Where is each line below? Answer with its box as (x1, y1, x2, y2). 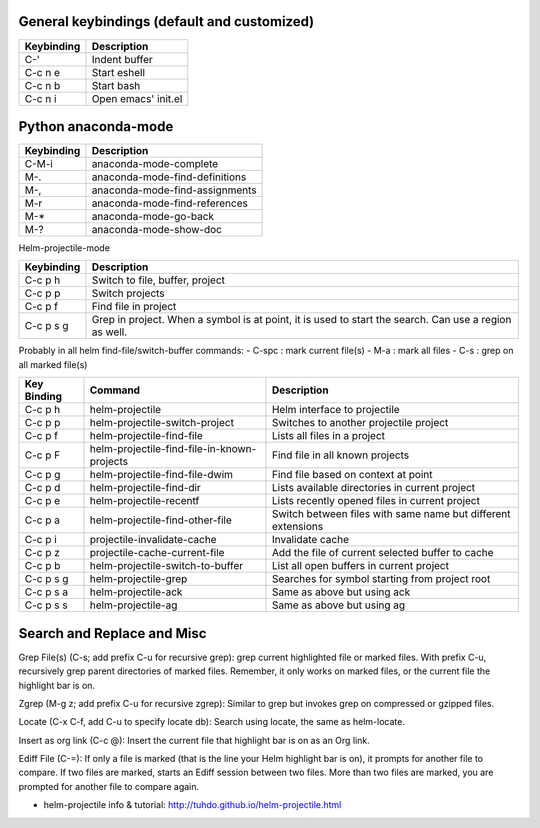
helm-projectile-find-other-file (89, 513, 232, 527)
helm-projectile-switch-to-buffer (89, 559, 244, 573)
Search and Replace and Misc (18, 625, 207, 642)
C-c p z (24, 546, 60, 560)
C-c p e (24, 494, 61, 508)
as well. (91, 325, 128, 339)
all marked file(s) (18, 358, 88, 370)
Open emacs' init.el (91, 91, 183, 105)
